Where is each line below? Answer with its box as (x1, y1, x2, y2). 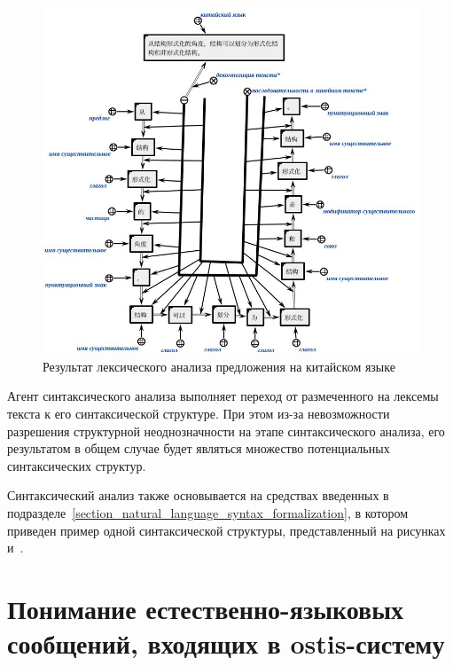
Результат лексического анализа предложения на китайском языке (43, 357, 395, 375)
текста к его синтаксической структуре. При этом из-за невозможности (7, 404, 390, 423)
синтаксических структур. (7, 456, 146, 474)
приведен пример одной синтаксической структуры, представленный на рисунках (7, 521, 446, 539)
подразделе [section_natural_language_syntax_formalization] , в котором (7, 504, 409, 522)
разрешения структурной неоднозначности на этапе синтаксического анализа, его (7, 421, 445, 440)
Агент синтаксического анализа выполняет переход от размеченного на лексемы (7, 387, 439, 405)
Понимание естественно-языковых (7, 591, 404, 627)
